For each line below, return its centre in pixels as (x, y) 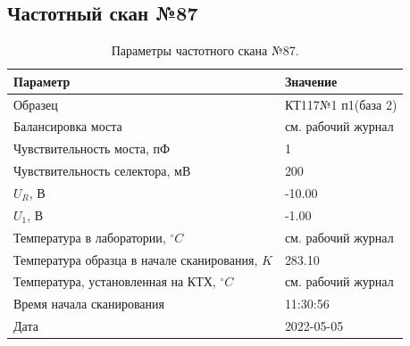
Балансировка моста (68, 126)
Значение (311, 81)
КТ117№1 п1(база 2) (341, 104)
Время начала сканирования (89, 304)
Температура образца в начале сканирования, (136, 259)
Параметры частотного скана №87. (205, 50)
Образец (36, 104)
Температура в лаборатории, (90, 237)
